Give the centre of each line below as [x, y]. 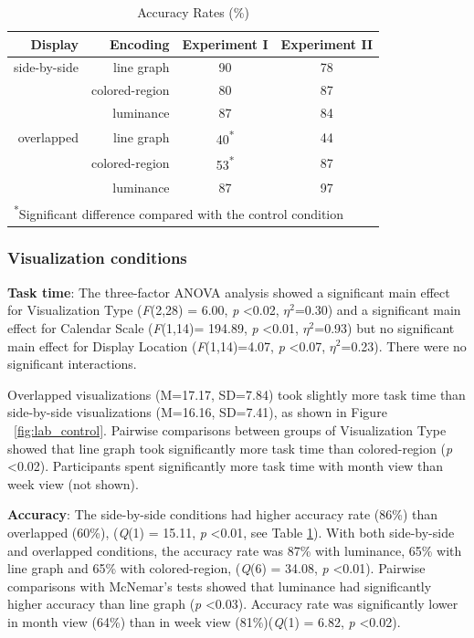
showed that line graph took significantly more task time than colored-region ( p [230, 448]
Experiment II [327, 43]
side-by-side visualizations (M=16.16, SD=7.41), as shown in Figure [197, 412]
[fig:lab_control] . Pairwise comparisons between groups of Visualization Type [230, 429]
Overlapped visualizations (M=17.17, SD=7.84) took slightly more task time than [237, 394]
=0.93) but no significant [384, 327]
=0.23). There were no [404, 345]
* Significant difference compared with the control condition [179, 212]
